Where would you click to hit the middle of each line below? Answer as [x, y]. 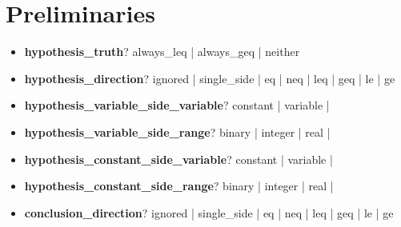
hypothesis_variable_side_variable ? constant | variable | [177, 105]
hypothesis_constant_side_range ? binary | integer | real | [179, 186]
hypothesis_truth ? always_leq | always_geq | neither [162, 52]
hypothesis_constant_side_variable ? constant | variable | [178, 159]
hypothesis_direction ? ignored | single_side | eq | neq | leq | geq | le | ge [210, 78]
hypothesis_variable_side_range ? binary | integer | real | [177, 131]
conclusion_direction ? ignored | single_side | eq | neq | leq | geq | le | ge [209, 212]
